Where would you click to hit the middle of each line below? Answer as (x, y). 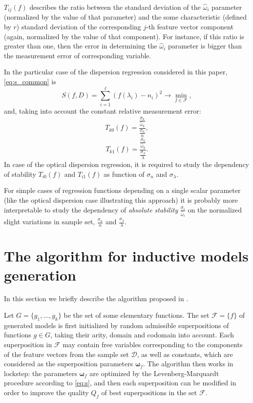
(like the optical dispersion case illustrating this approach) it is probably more (121, 200)
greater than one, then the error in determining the (81, 46)
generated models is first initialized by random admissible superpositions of (116, 325)
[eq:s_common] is (30, 82)
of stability (20, 174)
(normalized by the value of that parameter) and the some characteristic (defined (125, 17)
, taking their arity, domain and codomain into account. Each (142, 335)
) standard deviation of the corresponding (79, 27)
